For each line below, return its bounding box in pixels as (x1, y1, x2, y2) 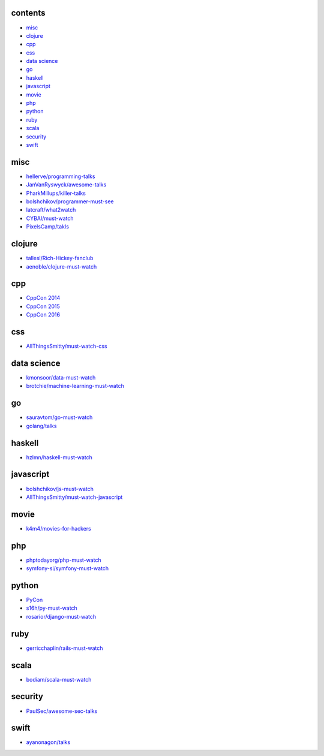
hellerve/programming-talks (26, 173, 95, 180)
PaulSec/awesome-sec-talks (26, 707, 98, 715)
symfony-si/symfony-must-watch (26, 565, 109, 572)
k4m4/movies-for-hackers (26, 525, 91, 532)
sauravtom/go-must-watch (26, 414, 93, 421)
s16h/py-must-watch (26, 604, 77, 612)
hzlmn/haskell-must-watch (26, 453, 92, 461)
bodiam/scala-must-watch (26, 676, 92, 683)
